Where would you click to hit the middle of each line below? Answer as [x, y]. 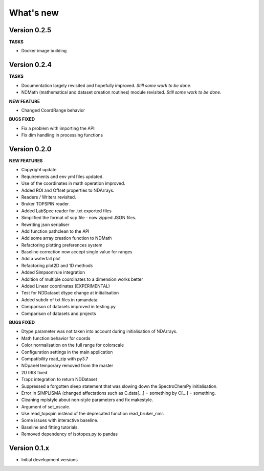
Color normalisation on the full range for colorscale [73, 345]
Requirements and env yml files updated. [62, 177]
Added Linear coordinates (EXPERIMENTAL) [66, 286]
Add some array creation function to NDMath [66, 238]
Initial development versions [50, 460]
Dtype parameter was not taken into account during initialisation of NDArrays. [99, 331]
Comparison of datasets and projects [59, 314]
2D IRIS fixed [34, 372]
